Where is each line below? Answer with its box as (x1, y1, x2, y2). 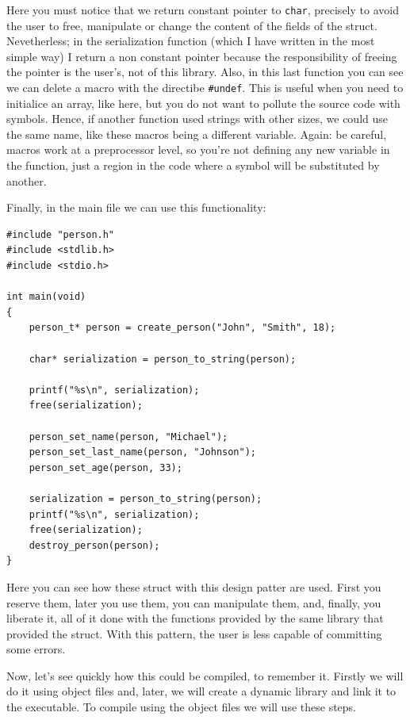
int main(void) (6, 291, 86, 303)
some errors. (6, 641, 66, 657)
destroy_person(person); (29, 539, 160, 551)
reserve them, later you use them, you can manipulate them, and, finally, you (6, 594, 381, 611)
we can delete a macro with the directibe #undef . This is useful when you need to (6, 79, 404, 96)
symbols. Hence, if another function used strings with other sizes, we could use (6, 110, 388, 127)
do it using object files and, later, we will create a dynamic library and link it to (6, 683, 397, 699)
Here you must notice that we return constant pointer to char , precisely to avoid (6, 2, 399, 17)
